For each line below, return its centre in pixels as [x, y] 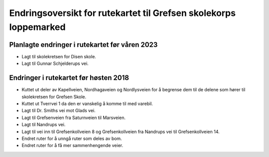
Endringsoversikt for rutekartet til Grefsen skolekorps [123, 13]
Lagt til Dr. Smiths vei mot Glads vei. [59, 111]
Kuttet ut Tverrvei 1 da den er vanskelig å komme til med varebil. [87, 103]
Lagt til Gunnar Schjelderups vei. [55, 64]
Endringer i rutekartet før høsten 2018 [69, 78]
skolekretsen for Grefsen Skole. [54, 97]
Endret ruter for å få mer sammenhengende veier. [72, 146]
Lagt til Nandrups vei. [44, 125]
